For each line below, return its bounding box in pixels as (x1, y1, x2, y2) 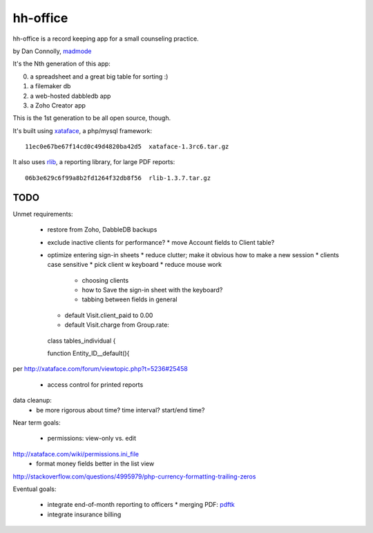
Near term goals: (12, 419, 61, 427)
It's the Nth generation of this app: (12, 59, 111, 68)
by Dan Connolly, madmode (12, 47, 93, 55)
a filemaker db (30, 82, 71, 90)
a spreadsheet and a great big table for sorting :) (30, 72, 169, 81)
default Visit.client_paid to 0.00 (64, 311, 153, 319)
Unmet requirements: (12, 210, 73, 218)
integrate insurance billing (47, 510, 122, 519)
